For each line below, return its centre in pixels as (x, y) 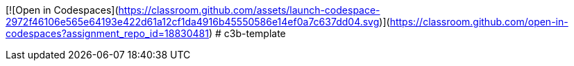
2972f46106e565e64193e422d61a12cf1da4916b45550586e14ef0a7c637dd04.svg (193, 22)
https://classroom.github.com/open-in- (479, 22)
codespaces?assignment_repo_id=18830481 (107, 33)
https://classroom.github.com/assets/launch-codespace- (249, 10)
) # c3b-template (247, 33)
